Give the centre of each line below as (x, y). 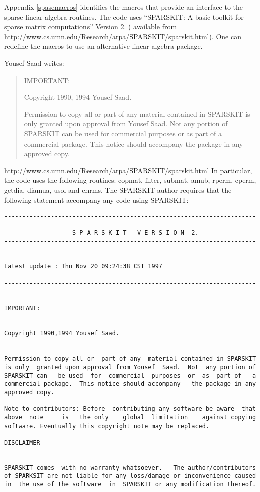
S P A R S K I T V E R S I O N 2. (136, 233)
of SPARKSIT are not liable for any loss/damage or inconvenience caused (130, 476)
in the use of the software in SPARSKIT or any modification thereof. (130, 485)
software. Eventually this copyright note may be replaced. (107, 426)
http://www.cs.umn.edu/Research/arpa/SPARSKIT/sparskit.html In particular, (128, 170)
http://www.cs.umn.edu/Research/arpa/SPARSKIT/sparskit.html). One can (123, 36)
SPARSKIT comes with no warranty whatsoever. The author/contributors (130, 468)
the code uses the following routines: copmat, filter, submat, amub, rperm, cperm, (130, 180)
